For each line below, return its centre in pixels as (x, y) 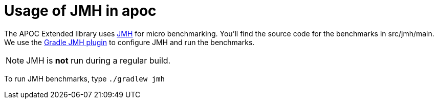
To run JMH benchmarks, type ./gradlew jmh (84, 78)
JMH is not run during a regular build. (98, 60)
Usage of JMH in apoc (80, 11)
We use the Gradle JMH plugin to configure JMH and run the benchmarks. (129, 42)
